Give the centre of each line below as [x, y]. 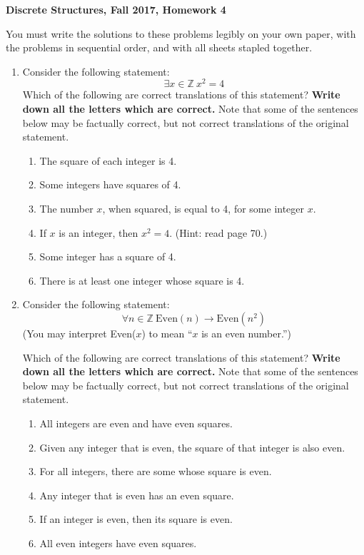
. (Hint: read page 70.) [218, 232]
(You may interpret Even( [79, 333]
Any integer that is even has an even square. [137, 495]
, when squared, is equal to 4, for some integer [203, 209]
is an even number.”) [246, 333]
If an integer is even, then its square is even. [136, 519]
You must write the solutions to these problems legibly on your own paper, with [181, 33]
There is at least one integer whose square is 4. [142, 280]
